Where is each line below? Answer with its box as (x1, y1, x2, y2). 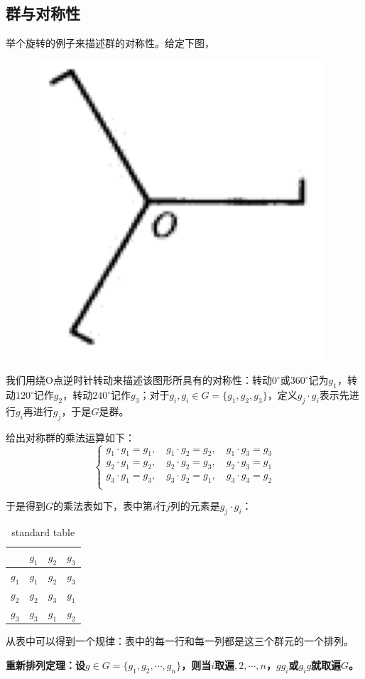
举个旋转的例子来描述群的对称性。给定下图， (6, 36, 214, 50)
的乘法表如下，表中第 (53, 498, 153, 513)
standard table (11, 525, 75, 540)
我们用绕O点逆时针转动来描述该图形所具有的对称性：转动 (6, 373, 272, 387)
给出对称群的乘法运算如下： (6, 429, 135, 444)
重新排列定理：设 (6, 657, 85, 672)
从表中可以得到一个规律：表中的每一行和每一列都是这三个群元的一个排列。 (6, 633, 354, 648)
